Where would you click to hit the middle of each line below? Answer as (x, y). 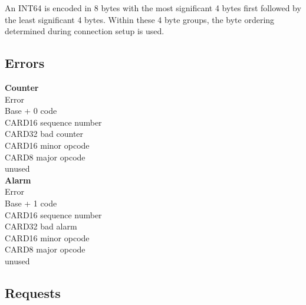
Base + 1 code (31, 203)
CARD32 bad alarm (41, 226)
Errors (25, 63)
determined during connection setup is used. (85, 31)
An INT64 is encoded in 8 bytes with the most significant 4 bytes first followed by (153, 8)
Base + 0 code (31, 111)
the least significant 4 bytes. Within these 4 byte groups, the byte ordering (140, 19)
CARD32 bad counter (44, 134)
